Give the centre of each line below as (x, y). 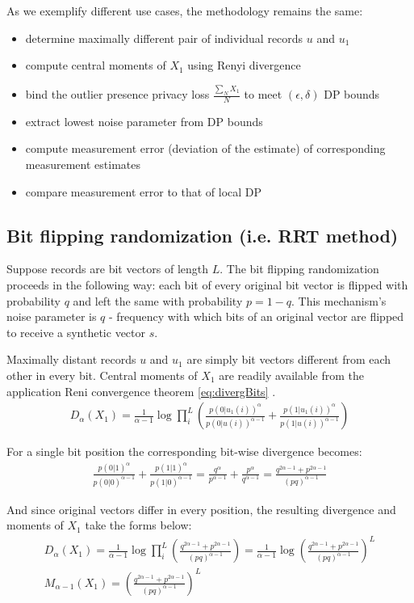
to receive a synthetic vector (76, 332)
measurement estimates (83, 164)
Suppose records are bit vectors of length (108, 269)
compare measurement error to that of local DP (144, 191)
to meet (263, 94)
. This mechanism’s (339, 300)
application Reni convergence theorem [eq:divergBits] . (141, 391)
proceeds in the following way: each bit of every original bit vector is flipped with (207, 285)
